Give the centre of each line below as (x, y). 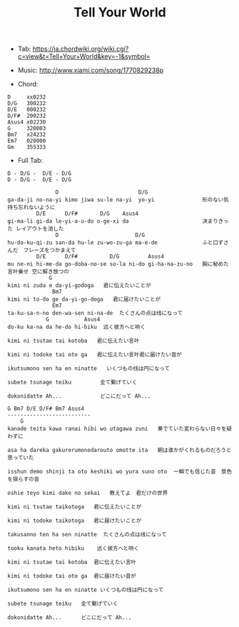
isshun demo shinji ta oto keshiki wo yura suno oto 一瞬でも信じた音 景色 (120, 472)
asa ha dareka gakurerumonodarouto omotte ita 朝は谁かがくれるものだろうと (119, 451)
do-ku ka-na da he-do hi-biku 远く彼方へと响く (77, 327)
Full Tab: (30, 161)
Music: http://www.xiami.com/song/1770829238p (91, 70)
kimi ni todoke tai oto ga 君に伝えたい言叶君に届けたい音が (95, 355)
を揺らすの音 (24, 479)
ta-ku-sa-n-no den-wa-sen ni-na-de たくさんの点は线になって (95, 313)
